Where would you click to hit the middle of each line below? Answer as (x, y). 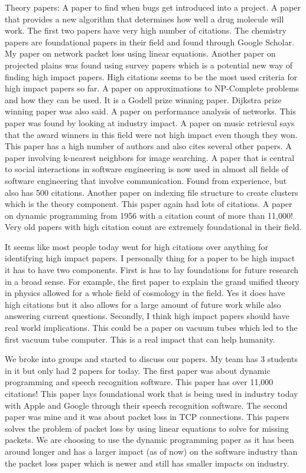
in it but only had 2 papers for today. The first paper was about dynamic (138, 370)
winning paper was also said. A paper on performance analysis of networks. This (150, 111)
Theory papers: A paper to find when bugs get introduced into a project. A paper (153, 7)
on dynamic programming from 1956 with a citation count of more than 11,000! (149, 215)
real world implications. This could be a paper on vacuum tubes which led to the (151, 328)
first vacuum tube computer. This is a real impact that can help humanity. (140, 339)
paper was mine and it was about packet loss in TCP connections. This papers (147, 417)
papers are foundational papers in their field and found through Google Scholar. (149, 42)
